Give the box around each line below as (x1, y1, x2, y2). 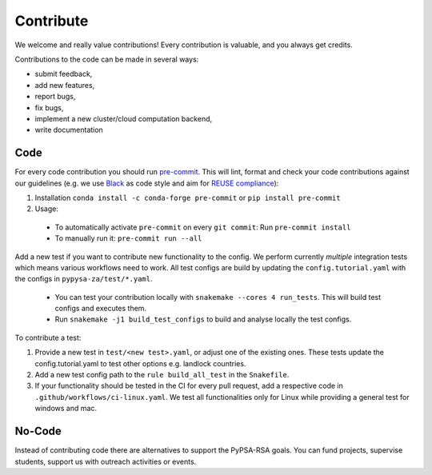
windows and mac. (34, 404, 98, 413)
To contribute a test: (14, 333, 82, 342)
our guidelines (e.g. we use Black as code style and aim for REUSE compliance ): (14, 178, 279, 188)
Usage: (34, 204, 59, 214)
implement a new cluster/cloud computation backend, (34, 114, 213, 123)
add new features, (34, 80, 95, 90)
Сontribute (14, 12, 89, 30)
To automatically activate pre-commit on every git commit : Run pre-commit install (54, 222, 351, 232)
